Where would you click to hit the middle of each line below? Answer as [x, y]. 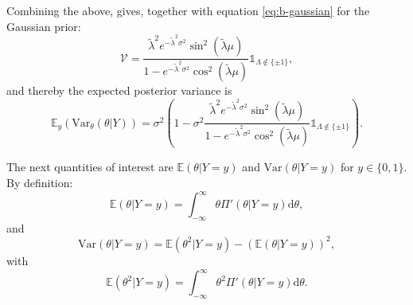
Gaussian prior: [44, 26]
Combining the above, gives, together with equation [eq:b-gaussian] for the [188, 10]
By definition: [40, 182]
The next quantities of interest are [90, 167]
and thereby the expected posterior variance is [119, 90]
